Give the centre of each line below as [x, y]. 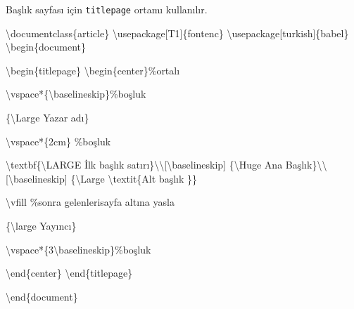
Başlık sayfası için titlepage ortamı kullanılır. [107, 9]
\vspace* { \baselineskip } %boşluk [76, 94]
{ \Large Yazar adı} [48, 118]
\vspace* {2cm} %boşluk [58, 141]
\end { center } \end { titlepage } [69, 273]
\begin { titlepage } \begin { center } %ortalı [93, 70]
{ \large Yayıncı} [41, 225]
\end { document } [42, 296]
